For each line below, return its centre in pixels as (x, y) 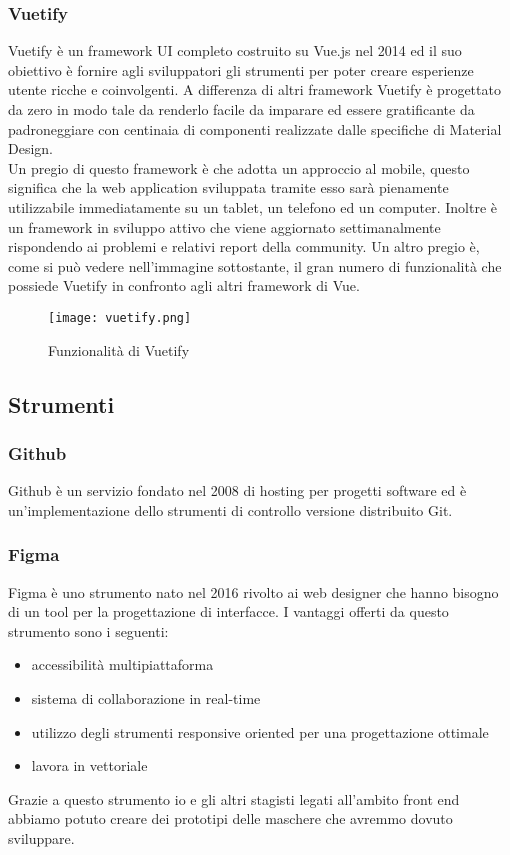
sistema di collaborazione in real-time (146, 697)
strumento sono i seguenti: (88, 630)
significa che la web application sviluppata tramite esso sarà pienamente (228, 187)
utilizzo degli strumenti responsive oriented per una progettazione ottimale (260, 731)
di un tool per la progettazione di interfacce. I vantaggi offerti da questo (228, 611)
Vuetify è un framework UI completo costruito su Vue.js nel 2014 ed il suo (235, 50)
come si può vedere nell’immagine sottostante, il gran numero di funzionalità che (255, 265)
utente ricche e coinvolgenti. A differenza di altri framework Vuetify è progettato (254, 89)
